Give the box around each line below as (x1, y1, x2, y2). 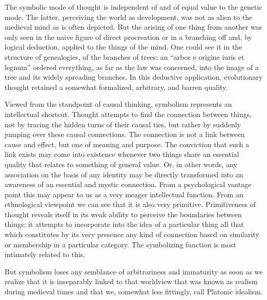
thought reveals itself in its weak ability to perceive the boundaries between (5, 209, 242, 219)
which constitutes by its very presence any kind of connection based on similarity (5, 229, 259, 240)
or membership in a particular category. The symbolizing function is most (5, 239, 236, 249)
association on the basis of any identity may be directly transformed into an (5, 169, 243, 179)
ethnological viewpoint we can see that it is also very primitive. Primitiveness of (5, 199, 256, 210)
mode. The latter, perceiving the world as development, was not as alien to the (5, 11, 253, 22)
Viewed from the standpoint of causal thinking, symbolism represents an (5, 99, 232, 109)
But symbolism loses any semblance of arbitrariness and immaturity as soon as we (5, 266, 263, 276)
